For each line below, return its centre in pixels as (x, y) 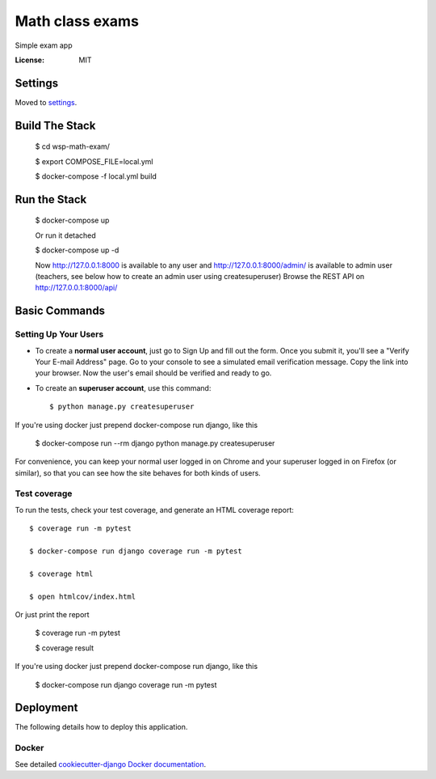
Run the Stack (51, 199)
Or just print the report (52, 614)
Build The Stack (55, 125)
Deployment (46, 708)
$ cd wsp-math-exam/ (73, 146)
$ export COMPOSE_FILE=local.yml (94, 161)
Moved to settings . (46, 102)
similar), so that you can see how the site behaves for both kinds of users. (138, 472)
